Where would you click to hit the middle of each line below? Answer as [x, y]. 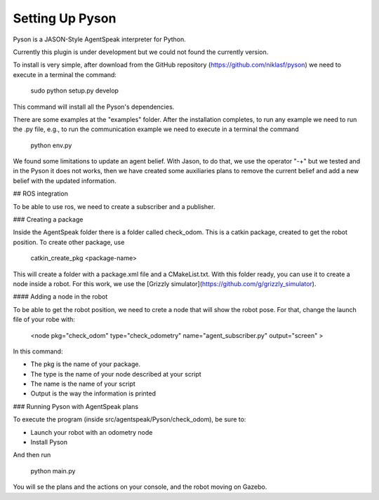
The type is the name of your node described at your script [116, 374]
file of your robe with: [44, 320]
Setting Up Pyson [65, 18]
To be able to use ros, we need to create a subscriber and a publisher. [114, 206]
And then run [32, 455]
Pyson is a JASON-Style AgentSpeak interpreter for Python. [99, 39]
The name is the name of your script [83, 384]
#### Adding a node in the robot [60, 297]
